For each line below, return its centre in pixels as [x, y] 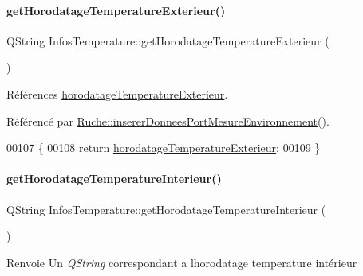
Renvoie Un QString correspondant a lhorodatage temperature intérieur [182, 262]
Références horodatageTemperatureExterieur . [117, 93]
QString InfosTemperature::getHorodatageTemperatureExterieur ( [168, 40]
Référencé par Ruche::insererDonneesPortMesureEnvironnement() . [168, 121]
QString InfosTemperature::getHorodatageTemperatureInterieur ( [166, 209]
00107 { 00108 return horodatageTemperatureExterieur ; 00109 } [164, 148]
